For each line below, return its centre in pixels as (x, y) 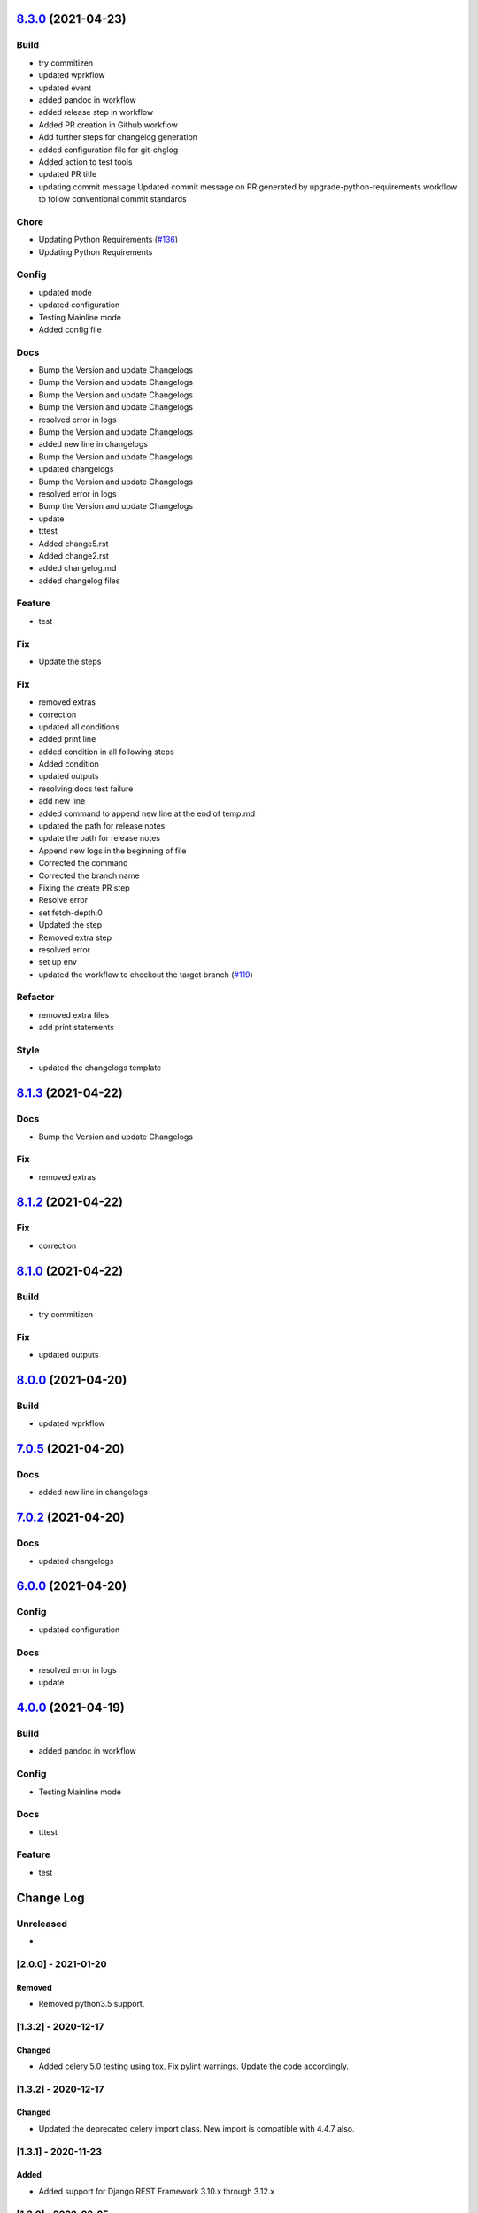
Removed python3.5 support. (92, 2003)
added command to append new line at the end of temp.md (147, 813)
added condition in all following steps (106, 752)
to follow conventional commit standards (113, 199)
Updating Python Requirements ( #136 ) (108, 240)
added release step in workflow (96, 112)
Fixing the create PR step (84, 887)
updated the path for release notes (102, 826)
